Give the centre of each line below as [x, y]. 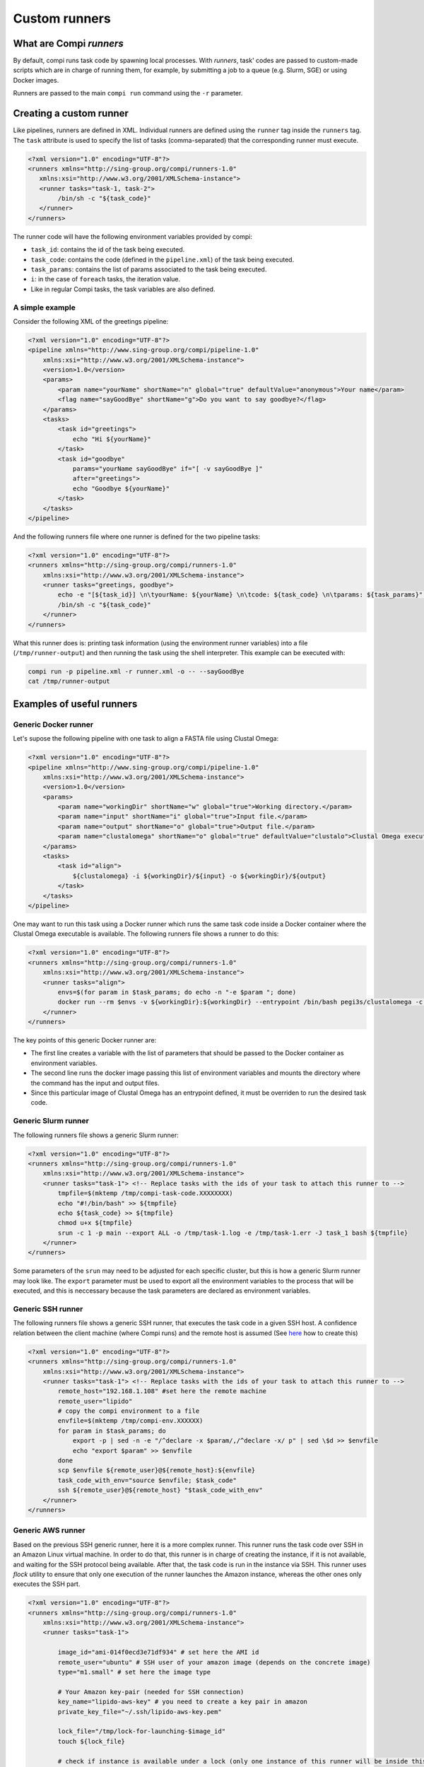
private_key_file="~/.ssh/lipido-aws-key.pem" [140, 1712]
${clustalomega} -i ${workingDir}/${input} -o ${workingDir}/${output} [199, 876]
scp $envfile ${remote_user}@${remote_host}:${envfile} [157, 1470]
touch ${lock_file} [91, 1741]
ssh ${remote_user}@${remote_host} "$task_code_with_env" [160, 1490]
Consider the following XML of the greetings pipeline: [91, 321]
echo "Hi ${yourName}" [112, 439]
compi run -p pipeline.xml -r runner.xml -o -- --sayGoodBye [136, 672]
